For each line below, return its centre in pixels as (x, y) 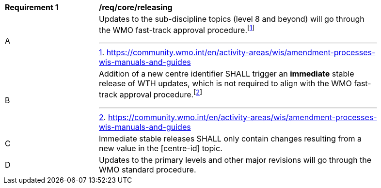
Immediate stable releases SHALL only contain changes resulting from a (230, 138)
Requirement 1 (32, 7)
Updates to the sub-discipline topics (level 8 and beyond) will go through (232, 19)
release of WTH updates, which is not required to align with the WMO (225, 84)
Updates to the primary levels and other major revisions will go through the (235, 160)
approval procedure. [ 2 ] (161, 94)
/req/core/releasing (136, 7)
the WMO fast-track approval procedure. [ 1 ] (177, 30)
